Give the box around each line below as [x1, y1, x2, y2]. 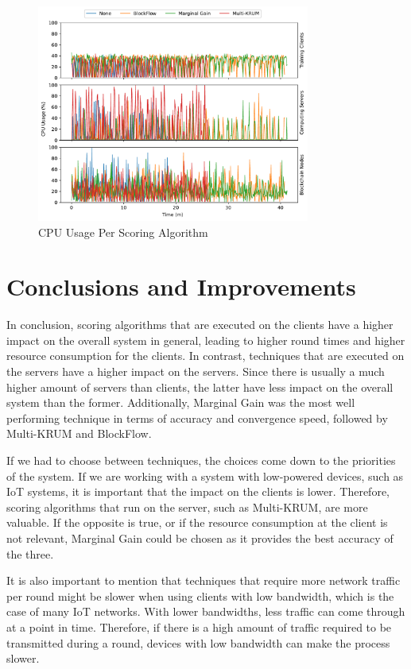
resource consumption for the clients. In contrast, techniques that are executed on [6, 347, 405, 364]
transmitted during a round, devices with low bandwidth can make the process [6, 634, 390, 651]
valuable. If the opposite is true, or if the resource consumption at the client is [6, 514, 388, 531]
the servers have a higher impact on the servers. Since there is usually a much [6, 363, 385, 380]
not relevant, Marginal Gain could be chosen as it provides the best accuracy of [6, 529, 394, 546]
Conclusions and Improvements [6, 270, 356, 303]
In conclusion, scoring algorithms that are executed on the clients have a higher [6, 316, 394, 333]
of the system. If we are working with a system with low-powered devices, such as [6, 467, 404, 484]
